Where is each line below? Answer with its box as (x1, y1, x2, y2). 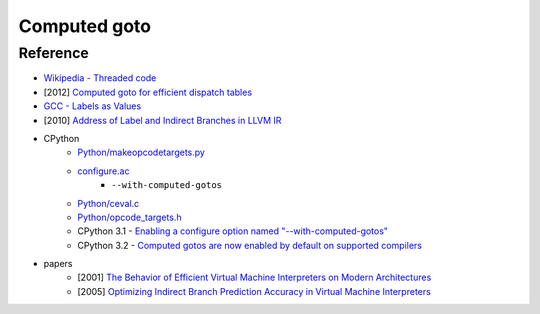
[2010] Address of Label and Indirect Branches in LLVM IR (43, 114, 282, 126)
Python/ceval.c (77, 197, 140, 209)
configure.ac (77, 165, 130, 177)
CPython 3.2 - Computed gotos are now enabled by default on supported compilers (77, 239, 422, 251)
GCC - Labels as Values (43, 100, 142, 112)
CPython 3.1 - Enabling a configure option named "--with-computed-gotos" (77, 225, 389, 237)
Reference (18, 44, 89, 62)
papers (43, 258, 73, 270)
